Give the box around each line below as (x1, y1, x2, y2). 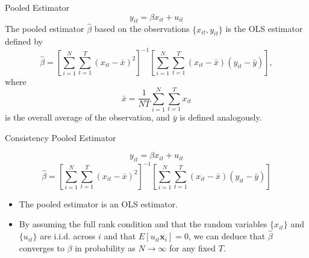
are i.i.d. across (40, 230, 96, 242)
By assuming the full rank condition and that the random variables (19, 218, 267, 230)
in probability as (75, 241, 136, 254)
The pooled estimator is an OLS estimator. (19, 197, 178, 210)
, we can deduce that (189, 230, 266, 242)
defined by (5, 35, 43, 48)
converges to (19, 241, 64, 254)
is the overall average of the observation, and (5, 111, 170, 124)
